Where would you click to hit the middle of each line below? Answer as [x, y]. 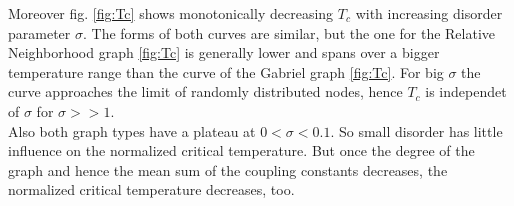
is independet [466, 91]
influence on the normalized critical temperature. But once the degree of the [241, 150]
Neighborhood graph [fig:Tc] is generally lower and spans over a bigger [224, 52]
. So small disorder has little [416, 130]
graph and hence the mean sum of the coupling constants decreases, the [228, 169]
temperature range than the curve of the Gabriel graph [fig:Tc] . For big [226, 71]
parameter [39, 32]
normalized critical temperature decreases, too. [151, 189]
